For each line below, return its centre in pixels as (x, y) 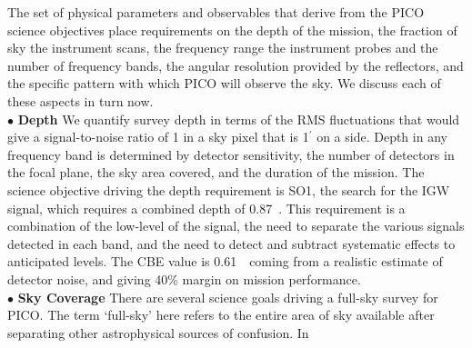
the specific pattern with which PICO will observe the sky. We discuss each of (224, 83)
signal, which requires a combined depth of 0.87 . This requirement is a (206, 208)
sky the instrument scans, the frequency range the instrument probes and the (223, 48)
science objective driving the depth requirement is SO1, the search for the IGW (229, 189)
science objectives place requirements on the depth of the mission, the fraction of (232, 30)
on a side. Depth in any (382, 137)
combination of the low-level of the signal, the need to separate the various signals (236, 226)
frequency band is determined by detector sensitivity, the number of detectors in (231, 154)
